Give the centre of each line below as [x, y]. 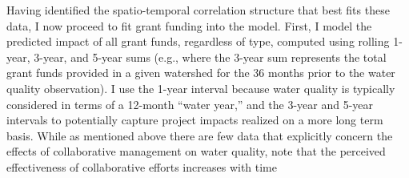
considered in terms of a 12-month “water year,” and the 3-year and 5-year [190, 104]
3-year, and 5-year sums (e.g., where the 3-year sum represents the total [210, 57]
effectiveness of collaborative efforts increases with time [142, 166]
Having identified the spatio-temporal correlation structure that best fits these [198, 10]
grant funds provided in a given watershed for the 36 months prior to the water [201, 73]
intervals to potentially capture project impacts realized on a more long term [195, 120]
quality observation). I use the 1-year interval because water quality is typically [201, 88]
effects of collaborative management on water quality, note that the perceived [196, 151]
